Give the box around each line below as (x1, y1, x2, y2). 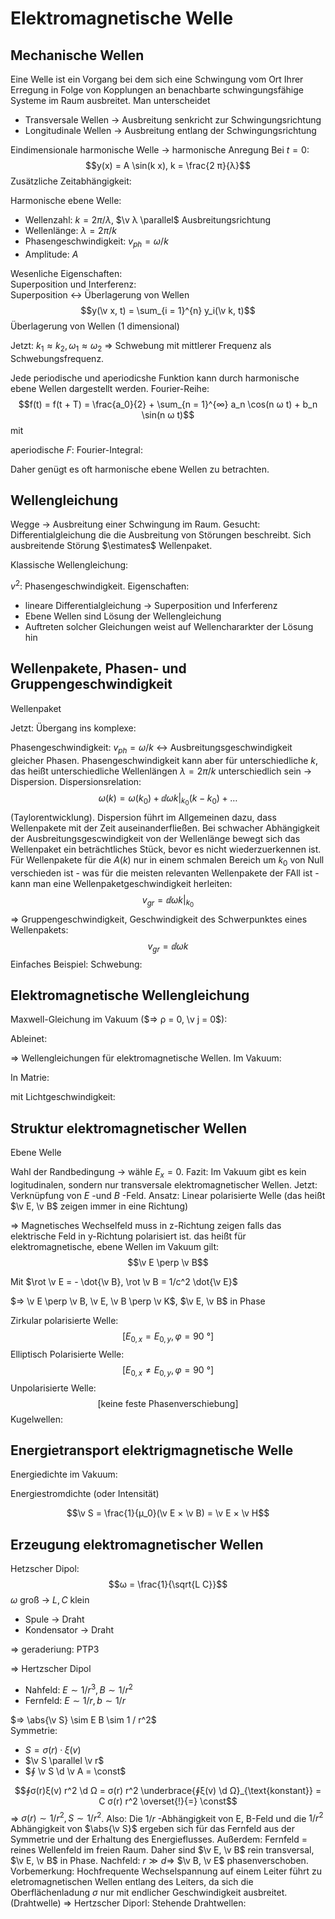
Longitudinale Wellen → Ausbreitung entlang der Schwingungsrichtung (24, 125, 317, 136)
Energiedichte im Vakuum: (10, 1468, 118, 1481)
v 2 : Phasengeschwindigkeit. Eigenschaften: (10, 578, 190, 592)
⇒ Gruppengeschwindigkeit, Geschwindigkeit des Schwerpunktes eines (10, 913, 308, 925)
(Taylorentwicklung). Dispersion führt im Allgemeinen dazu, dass (10, 811, 277, 823)
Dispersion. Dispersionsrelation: (10, 775, 142, 787)
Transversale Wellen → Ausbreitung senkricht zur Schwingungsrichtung (24, 114, 322, 126)
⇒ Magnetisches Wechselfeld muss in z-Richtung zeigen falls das (10, 1219, 282, 1231)
